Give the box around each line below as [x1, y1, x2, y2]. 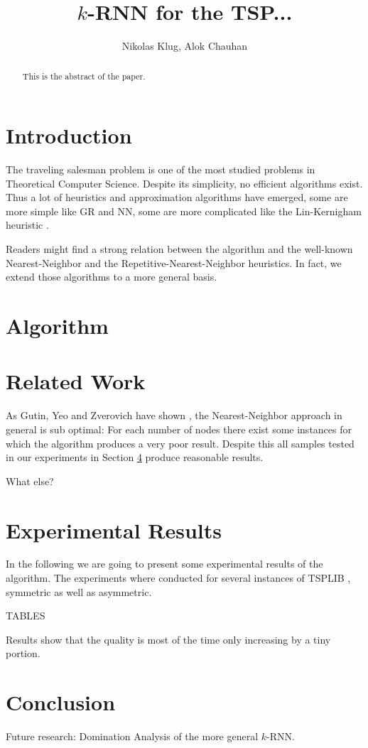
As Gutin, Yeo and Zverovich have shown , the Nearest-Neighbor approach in [6, 408, 342, 423]
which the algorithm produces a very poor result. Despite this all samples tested [6, 435, 355, 450]
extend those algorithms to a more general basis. [6, 269, 217, 284]
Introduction [6, 121, 132, 150]
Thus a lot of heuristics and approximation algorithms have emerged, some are [6, 190, 348, 205]
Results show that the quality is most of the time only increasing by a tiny [6, 632, 331, 646]
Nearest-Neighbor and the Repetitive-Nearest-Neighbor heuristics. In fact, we [6, 255, 342, 270]
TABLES [6, 608, 45, 623]
